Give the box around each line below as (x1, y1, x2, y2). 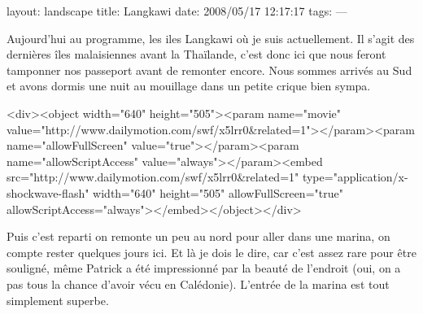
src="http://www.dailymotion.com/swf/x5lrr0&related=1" (7, 168, 299, 185)
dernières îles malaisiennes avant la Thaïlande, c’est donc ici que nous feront (7, 46, 386, 63)
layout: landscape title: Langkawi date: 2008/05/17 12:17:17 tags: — (7, 2, 347, 19)
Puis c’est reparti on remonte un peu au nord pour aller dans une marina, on (7, 228, 390, 245)
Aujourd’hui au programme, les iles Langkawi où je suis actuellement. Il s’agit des (7, 29, 415, 46)
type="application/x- (302, 168, 408, 185)
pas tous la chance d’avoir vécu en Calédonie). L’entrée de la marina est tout (7, 275, 390, 292)
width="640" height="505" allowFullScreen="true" (93, 184, 343, 201)
